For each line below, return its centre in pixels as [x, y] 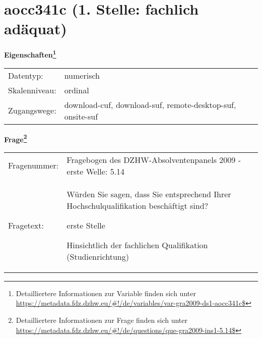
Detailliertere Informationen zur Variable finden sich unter [106, 293]
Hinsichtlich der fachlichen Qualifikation [137, 245]
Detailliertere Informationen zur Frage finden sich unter [102, 320]
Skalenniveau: [32, 90]
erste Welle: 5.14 [96, 171]
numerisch [82, 75]
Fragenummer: [34, 165]
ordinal [77, 90]
